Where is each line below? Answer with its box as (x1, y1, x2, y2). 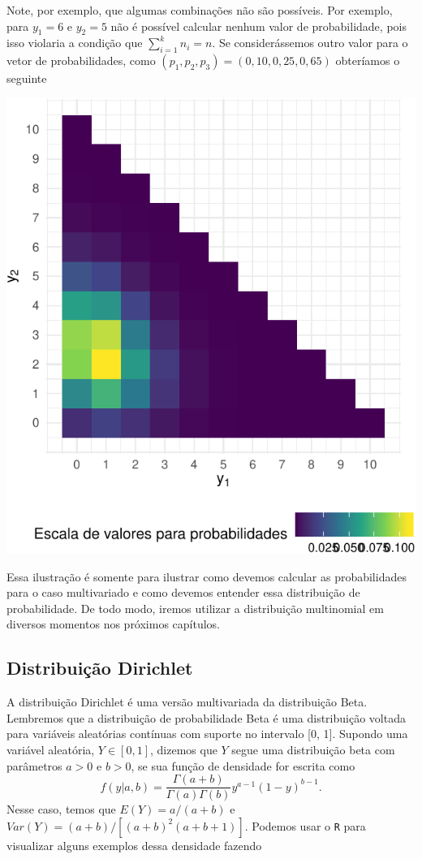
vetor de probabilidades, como (6, 52, 156, 69)
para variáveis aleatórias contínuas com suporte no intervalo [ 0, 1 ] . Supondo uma (6, 725, 408, 742)
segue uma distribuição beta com (231, 740, 395, 758)
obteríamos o (335, 52, 400, 69)
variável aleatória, (6, 740, 95, 758)
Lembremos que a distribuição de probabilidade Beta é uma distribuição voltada (6, 709, 406, 726)
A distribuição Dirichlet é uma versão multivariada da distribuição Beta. (6, 693, 368, 710)
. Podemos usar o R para (244, 817, 366, 834)
